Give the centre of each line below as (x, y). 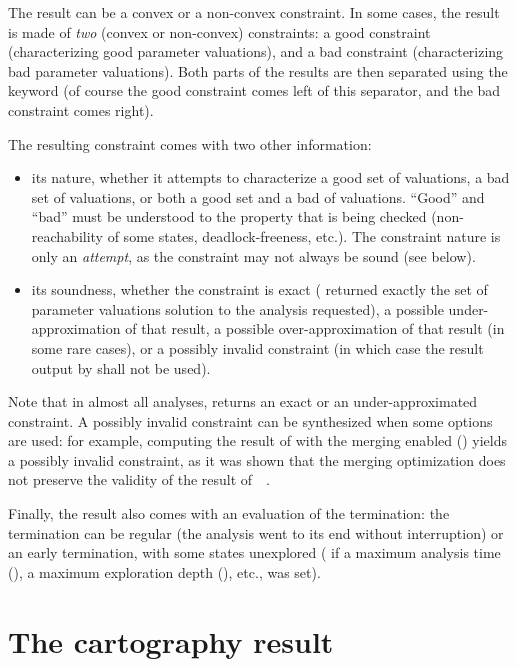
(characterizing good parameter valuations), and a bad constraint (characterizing (256, 51)
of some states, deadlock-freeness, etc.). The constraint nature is (304, 235)
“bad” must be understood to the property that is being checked (229, 216)
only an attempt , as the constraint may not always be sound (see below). (253, 255)
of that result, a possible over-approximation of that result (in (315, 328)
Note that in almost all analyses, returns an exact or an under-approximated (243, 401)
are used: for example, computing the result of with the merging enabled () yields (257, 440)
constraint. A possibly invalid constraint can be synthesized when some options (250, 420)
